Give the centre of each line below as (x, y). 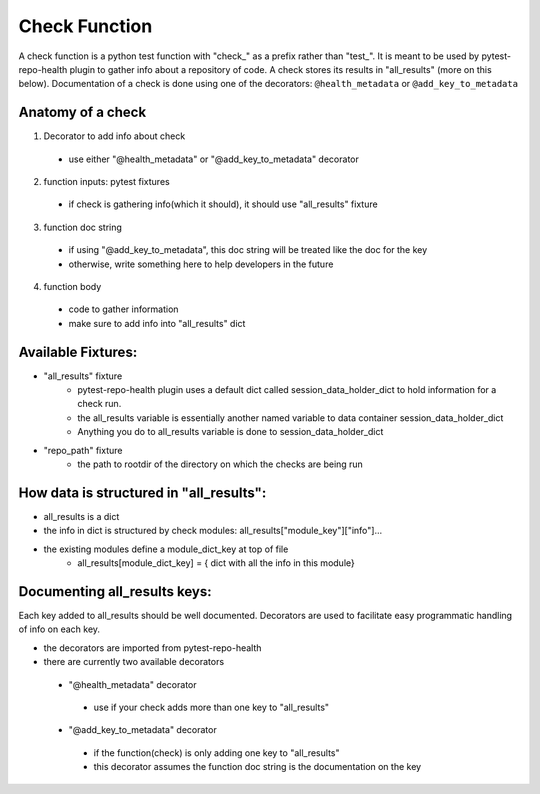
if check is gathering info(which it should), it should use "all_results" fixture (223, 204)
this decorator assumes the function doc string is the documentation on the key (257, 767)
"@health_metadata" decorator (132, 684)
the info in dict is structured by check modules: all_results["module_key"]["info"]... (213, 531)
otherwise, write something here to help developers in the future (201, 264)
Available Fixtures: (78, 351)
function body (72, 286)
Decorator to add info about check (114, 136)
